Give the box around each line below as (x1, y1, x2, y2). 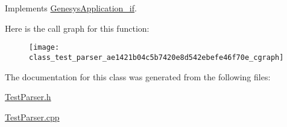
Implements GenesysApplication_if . (5, 2, 137, 14)
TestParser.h (5, 90, 51, 103)
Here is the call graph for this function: (5, 22, 150, 34)
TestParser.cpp (5, 110, 60, 123)
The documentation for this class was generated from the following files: (5, 70, 271, 83)
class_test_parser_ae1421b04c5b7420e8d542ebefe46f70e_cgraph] (29, 53, 284, 62)
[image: (29, 43, 60, 52)
